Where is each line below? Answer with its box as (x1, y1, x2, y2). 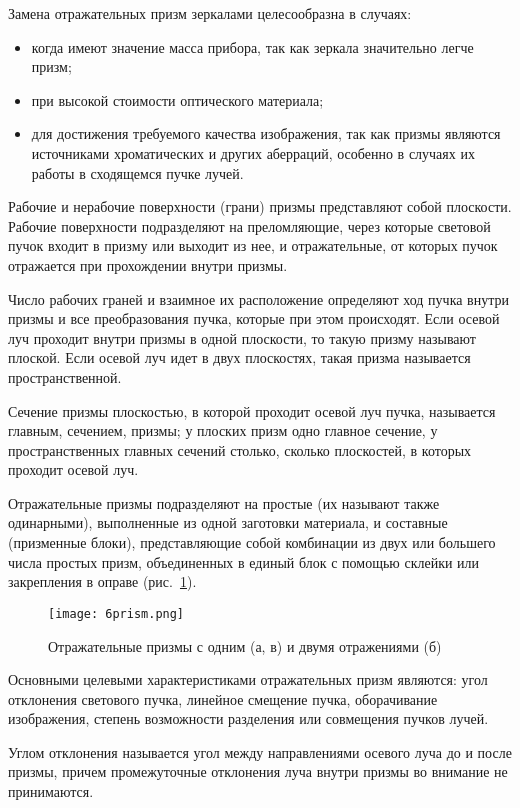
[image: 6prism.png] (48, 606, 185, 621)
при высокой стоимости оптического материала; (31, 89, 324, 110)
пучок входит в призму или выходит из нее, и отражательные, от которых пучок (8, 235, 498, 256)
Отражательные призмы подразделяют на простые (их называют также (8, 492, 440, 513)
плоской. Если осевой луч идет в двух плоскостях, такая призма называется (8, 347, 471, 368)
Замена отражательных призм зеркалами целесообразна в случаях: (8, 3, 412, 23)
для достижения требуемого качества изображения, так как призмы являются (31, 123, 501, 144)
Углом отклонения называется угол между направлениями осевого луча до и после (8, 741, 512, 762)
